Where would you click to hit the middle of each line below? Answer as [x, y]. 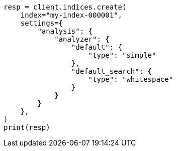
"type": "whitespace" [131, 79]
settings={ [42, 23]
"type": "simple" [122, 55]
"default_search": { [112, 71]
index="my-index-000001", [71, 15]
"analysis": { [65, 31]
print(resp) [27, 127]
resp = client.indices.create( [65, 7]
